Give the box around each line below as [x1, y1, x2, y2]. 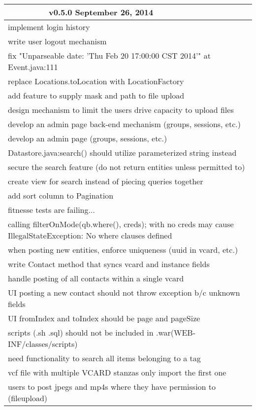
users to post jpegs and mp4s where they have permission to [8, 381, 216, 392]
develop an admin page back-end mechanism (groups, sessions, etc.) [8, 118, 241, 130]
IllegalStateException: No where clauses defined [8, 230, 172, 241]
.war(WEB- [156, 327, 196, 338]
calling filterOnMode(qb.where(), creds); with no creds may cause [8, 218, 234, 230]
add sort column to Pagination [8, 190, 114, 201]
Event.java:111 [8, 61, 58, 72]
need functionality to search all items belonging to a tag [8, 352, 201, 364]
